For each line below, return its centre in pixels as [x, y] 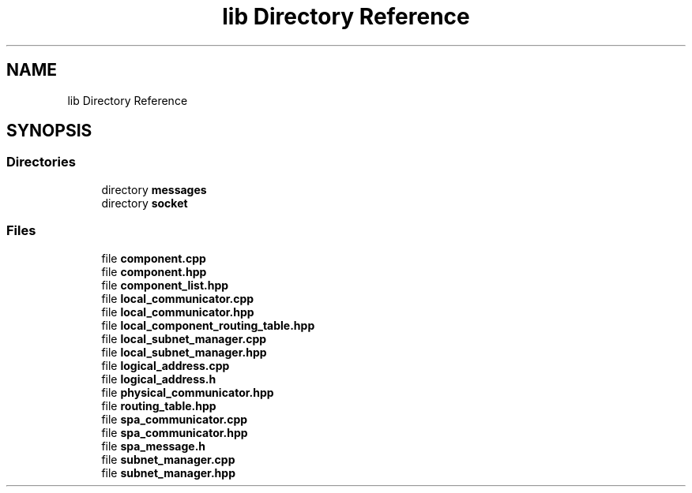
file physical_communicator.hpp [188, 392]
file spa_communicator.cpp [175, 419]
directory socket [145, 203]
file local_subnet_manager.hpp [184, 352]
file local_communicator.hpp [178, 312]
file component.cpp [154, 258]
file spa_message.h [154, 446]
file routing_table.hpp [159, 405]
